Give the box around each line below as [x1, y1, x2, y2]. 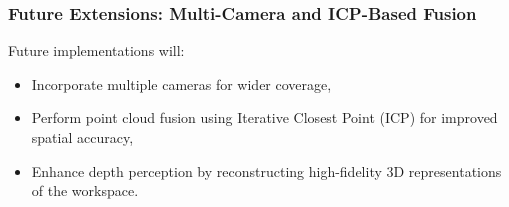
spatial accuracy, [31, 127, 134, 147]
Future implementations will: [8, 40, 185, 61]
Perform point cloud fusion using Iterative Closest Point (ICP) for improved [31, 107, 498, 128]
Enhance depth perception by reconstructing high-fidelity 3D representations [31, 160, 502, 181]
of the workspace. [31, 180, 139, 201]
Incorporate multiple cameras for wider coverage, [31, 73, 332, 94]
